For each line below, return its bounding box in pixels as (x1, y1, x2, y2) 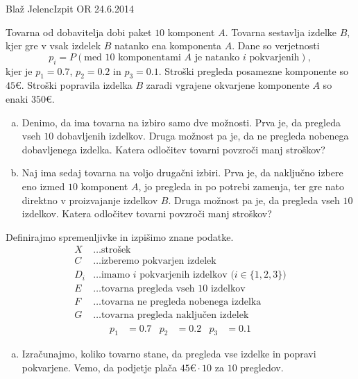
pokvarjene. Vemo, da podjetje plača (22, 360, 178, 374)
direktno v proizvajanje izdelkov (22, 192, 158, 207)
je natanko (194, 52, 240, 62)
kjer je (6, 63, 33, 78)
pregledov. (240, 360, 284, 374)
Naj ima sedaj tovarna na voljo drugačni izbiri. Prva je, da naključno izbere (22, 165, 343, 180)
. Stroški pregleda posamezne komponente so (158, 63, 348, 78)
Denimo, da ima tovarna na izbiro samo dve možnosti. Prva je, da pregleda (22, 115, 341, 129)
